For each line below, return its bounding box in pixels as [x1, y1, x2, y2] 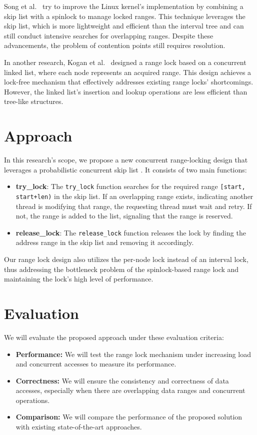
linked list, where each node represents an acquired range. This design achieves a [4, 66, 251, 77]
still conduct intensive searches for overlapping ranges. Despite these [4, 30, 213, 40]
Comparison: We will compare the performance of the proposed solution [15, 411, 242, 422]
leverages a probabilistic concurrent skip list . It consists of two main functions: [4, 164, 247, 174]
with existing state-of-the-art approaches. [15, 421, 142, 432]
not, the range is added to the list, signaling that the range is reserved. [15, 210, 233, 221]
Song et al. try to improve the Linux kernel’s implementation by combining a [4, 1, 243, 11]
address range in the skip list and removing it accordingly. [15, 237, 194, 247]
